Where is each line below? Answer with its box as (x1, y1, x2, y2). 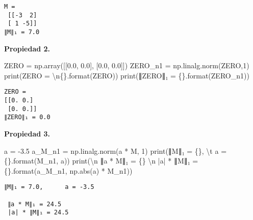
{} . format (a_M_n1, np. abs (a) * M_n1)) (4, 165, 133, 176)
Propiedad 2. (4, 43, 50, 53)
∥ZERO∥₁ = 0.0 (4, 114, 50, 121)
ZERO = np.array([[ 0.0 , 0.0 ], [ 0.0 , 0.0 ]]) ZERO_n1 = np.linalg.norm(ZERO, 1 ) (4, 60, 249, 71)
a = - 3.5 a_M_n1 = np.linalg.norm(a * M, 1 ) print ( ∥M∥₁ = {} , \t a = (4, 145, 227, 156)
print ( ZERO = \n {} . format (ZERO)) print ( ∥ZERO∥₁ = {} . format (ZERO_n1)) (4, 70, 249, 80)
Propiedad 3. (4, 128, 50, 139)
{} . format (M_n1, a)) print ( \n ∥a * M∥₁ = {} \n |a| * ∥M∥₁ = (4, 155, 198, 166)
